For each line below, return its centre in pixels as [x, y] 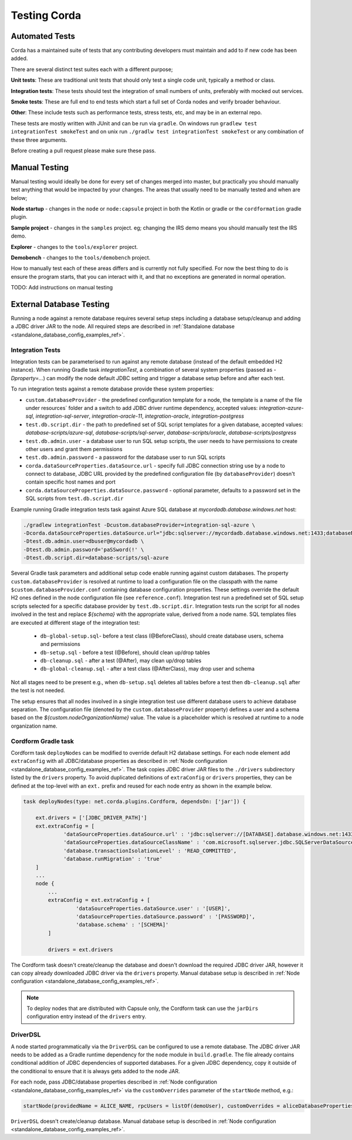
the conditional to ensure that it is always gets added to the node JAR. [95, 1071]
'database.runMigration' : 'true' [113, 859]
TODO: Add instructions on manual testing [62, 288]
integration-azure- [282, 408]
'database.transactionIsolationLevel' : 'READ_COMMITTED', [150, 851]
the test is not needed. [38, 691]
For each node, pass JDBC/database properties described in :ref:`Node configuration [114, 1082]
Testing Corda [46, 15]
